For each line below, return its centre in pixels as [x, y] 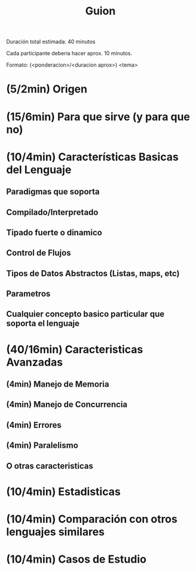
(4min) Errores [34, 425]
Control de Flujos [39, 253]
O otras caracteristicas [50, 466]
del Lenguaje [39, 170]
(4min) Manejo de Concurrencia [67, 404]
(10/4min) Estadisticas [63, 491]
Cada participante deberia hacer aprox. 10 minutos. [69, 53]
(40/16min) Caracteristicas [75, 349]
